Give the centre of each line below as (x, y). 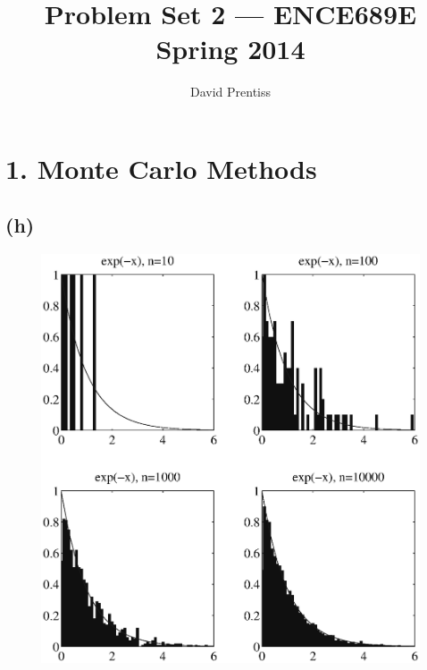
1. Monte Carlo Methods (161, 168)
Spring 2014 (230, 49)
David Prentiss (230, 92)
